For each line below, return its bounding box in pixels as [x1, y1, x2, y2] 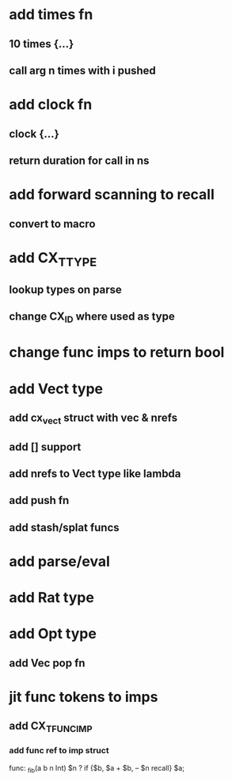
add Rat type [9, 589, 94, 607]
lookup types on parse [9, 282, 122, 296]
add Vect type [9, 380, 104, 397]
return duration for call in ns [9, 154, 150, 167]
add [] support [9, 440, 82, 453]
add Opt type [9, 625, 97, 643]
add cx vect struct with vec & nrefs [9, 411, 177, 427]
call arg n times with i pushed [9, 63, 157, 77]
